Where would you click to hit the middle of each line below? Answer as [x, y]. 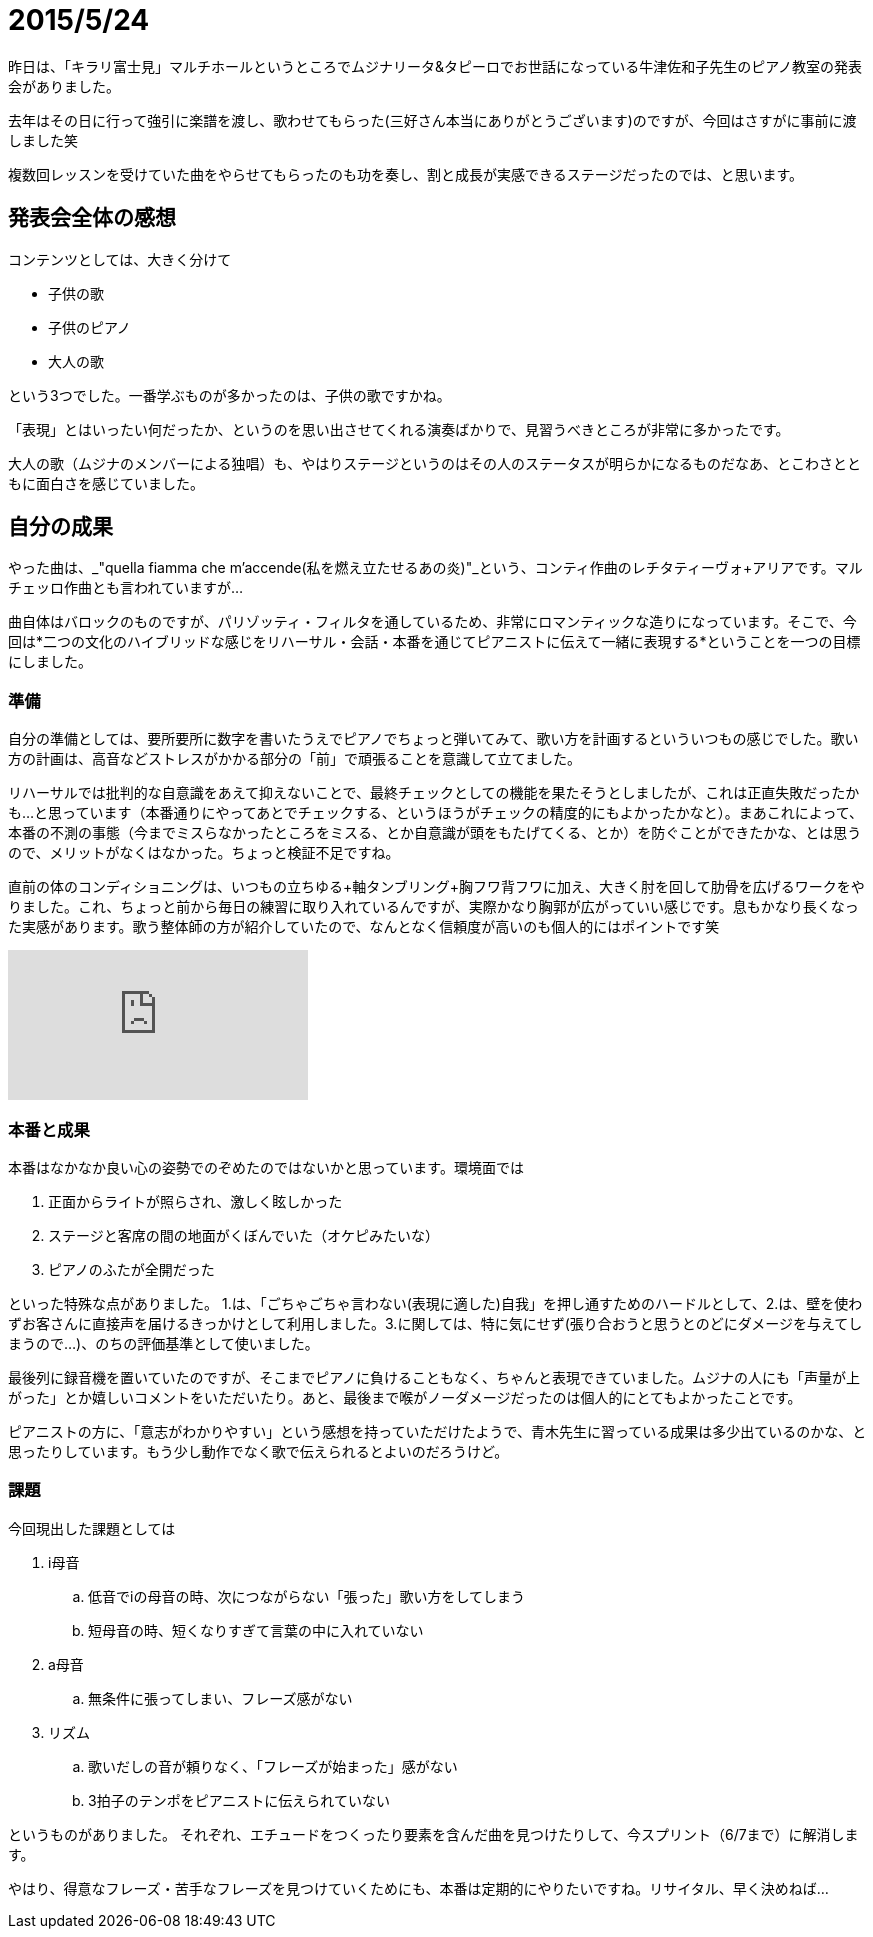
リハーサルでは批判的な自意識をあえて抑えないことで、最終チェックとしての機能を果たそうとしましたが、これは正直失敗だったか [434, 793]
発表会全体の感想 [92, 218]
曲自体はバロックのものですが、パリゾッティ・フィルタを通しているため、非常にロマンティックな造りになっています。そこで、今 [432, 622]
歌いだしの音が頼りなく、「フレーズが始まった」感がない [273, 1766]
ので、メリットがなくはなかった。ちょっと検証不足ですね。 [204, 853]
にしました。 [50, 662]
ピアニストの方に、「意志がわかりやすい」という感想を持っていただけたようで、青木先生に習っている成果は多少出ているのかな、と [437, 1431]
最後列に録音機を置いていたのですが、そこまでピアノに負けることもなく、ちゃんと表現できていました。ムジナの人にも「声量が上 [434, 1377]
